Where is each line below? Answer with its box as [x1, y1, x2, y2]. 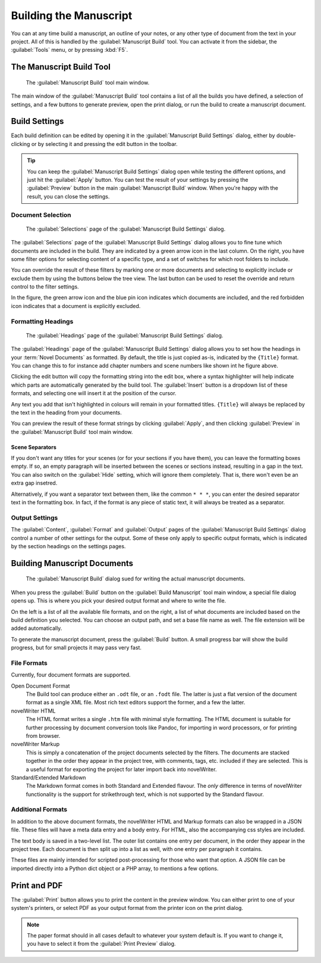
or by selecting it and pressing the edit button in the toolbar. [31, 140, 178, 147]
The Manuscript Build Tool [11, 62, 111, 72]
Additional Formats [11, 805, 68, 813]
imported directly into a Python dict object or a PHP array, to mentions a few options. [11, 865, 219, 872]
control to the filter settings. [11, 283, 80, 290]
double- [276, 132, 296, 139]
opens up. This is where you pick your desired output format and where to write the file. [11, 597, 226, 604]
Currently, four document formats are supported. [11, 671, 131, 679]
